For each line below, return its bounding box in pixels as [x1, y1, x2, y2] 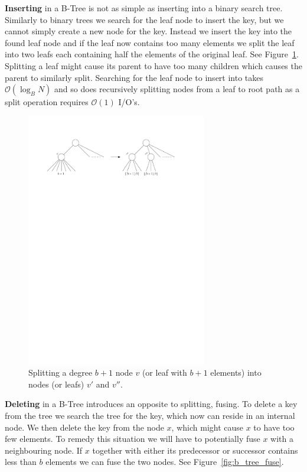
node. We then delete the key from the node [5, 421, 164, 433]
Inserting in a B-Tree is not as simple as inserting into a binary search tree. [5, 2, 283, 14]
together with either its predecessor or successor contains [92, 444, 298, 456]
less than [5, 455, 37, 468]
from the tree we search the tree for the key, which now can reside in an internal [5, 409, 295, 422]
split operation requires [5, 96, 89, 108]
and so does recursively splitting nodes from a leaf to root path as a [54, 83, 300, 95]
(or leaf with [142, 366, 187, 379]
